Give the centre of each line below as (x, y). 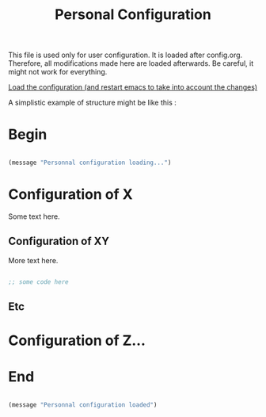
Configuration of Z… (77, 340)
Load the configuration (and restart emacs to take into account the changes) (133, 87)
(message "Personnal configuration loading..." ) (90, 163)
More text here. (33, 260)
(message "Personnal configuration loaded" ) (83, 405)
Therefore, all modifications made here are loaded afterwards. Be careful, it (131, 63)
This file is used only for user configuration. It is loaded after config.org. (125, 55)
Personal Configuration (133, 15)
